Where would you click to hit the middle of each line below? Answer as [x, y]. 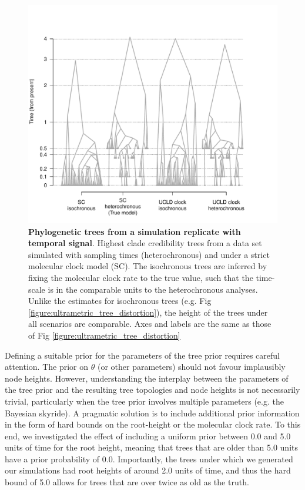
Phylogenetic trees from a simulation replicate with [135, 231]
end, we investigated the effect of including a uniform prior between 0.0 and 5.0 [148, 436]
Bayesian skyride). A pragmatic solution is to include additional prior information [152, 413]
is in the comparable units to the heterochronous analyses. [153, 289]
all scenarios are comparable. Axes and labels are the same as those [150, 324]
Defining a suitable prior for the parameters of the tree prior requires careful [142, 355]
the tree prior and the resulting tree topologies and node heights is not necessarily [152, 390]
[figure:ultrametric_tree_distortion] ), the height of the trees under [148, 312]
